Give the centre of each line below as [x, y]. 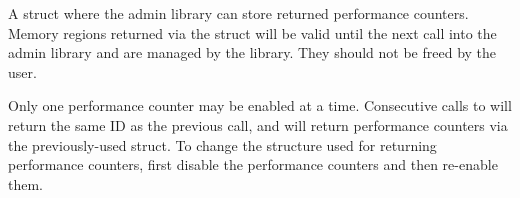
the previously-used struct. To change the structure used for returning [222, 144]
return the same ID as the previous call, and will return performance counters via [258, 124]
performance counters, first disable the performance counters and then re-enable [253, 164]
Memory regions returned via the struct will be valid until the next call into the [252, 32]
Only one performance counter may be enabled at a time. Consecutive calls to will [260, 105]
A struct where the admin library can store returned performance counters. [238, 13]
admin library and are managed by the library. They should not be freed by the [252, 52]
